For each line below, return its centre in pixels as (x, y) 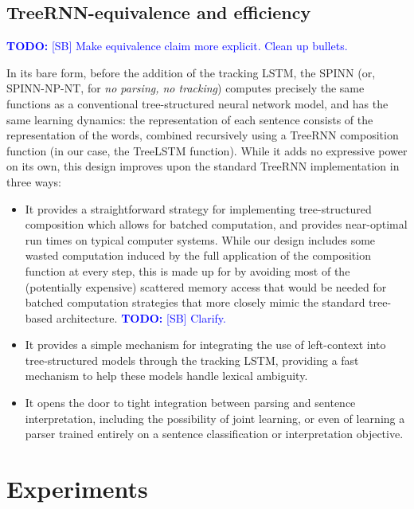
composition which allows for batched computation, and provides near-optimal (216, 224)
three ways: (34, 181)
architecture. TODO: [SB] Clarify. (141, 317)
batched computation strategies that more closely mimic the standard (195, 302)
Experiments (77, 489)
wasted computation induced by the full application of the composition (198, 255)
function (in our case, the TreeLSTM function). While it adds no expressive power (207, 150)
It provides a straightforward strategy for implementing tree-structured (198, 208)
